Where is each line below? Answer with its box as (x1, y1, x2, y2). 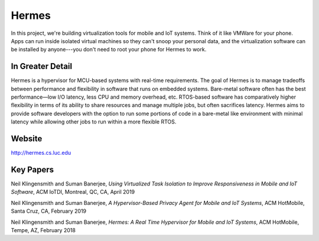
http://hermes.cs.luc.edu (11, 149, 71, 157)
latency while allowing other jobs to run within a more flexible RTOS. (11, 118, 177, 125)
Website (11, 133, 43, 144)
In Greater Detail (11, 61, 73, 71)
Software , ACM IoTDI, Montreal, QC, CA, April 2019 (11, 188, 135, 196)
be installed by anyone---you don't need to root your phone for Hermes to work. (11, 46, 207, 53)
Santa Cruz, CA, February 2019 (11, 207, 87, 215)
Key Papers (11, 164, 54, 174)
